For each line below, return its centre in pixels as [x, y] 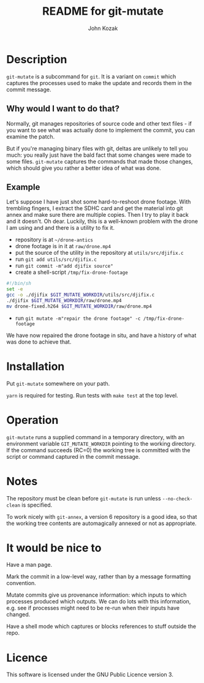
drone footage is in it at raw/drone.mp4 [63, 246]
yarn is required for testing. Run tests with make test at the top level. [93, 395]
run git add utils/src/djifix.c [56, 259]
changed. [18, 614]
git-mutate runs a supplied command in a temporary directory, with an [96, 437]
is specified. [37, 505]
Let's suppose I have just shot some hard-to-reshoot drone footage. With [99, 202]
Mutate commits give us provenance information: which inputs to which [96, 595]
